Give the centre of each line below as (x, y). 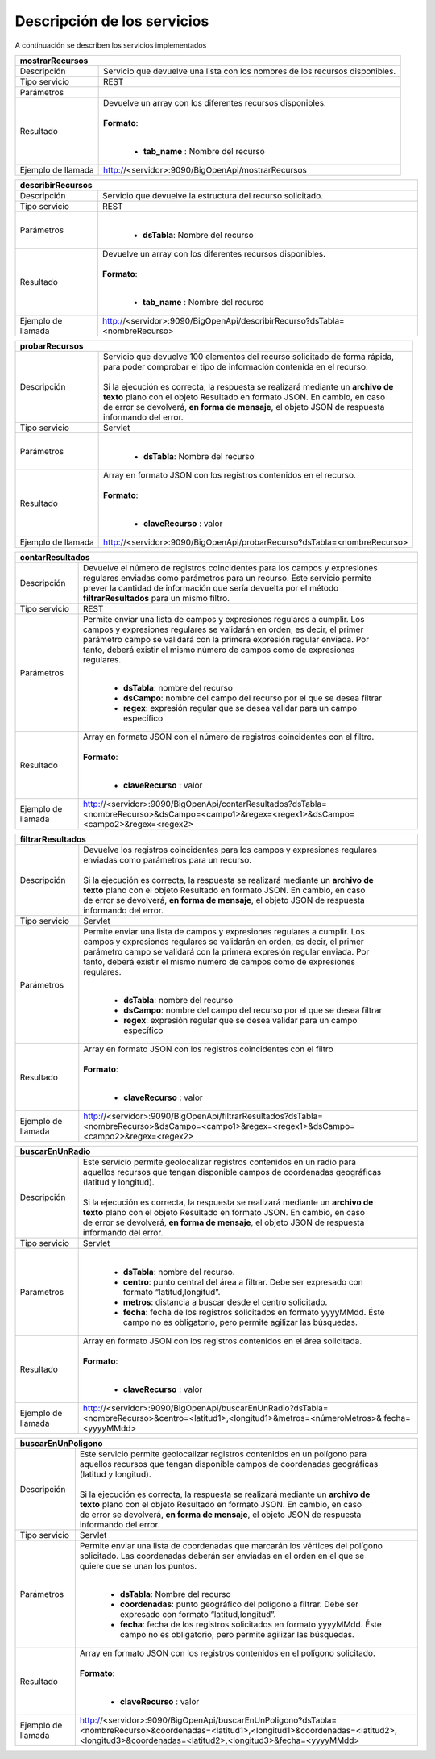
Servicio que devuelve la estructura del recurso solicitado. (213, 195)
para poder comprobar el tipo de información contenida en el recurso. (235, 366)
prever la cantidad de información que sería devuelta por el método (211, 587)
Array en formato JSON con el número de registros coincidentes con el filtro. (228, 737)
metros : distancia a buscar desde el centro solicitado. (225, 1301)
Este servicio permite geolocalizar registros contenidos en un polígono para (223, 1454)
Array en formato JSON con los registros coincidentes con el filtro (208, 1049)
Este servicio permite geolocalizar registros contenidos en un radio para (219, 1162)
